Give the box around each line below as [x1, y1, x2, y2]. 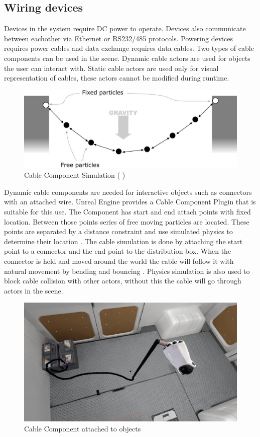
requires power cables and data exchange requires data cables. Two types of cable [4, 43, 254, 53]
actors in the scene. [4, 285, 63, 296]
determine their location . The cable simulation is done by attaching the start [4, 236, 243, 246]
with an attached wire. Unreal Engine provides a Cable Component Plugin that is [4, 196, 256, 207]
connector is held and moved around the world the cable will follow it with [4, 255, 234, 266]
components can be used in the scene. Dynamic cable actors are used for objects [4, 52, 250, 63]
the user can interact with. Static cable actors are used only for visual [4, 62, 219, 73]
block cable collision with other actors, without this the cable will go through [4, 275, 241, 286]
